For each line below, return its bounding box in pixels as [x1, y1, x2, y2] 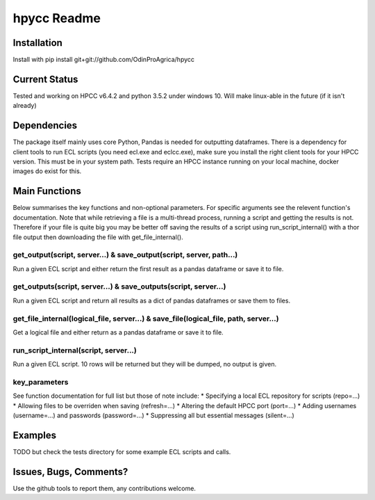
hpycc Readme [12, 10, 101, 26]
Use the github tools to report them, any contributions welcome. [12, 484, 196, 492]
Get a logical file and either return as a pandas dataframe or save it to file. [12, 328, 224, 337]
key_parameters [12, 377, 69, 387]
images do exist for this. [12, 167, 82, 175]
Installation [12, 37, 62, 49]
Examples [12, 429, 57, 441]
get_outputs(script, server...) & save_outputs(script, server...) [12, 282, 226, 291]
